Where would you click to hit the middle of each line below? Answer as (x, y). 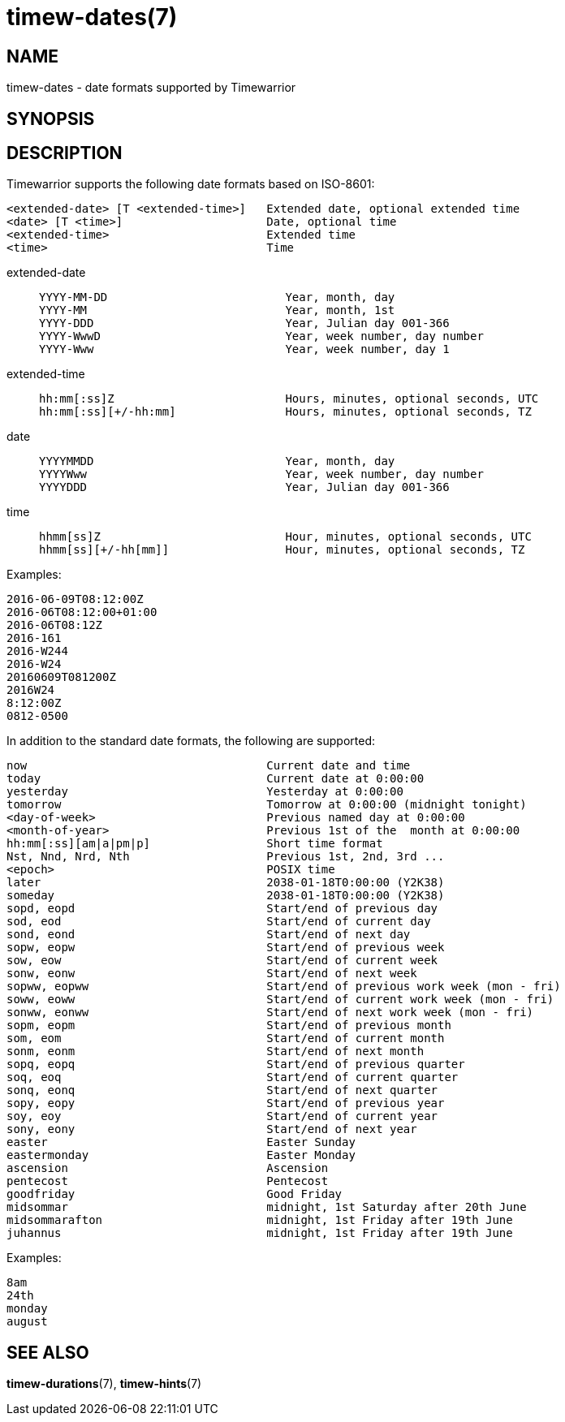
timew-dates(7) (92, 17)
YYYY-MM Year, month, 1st (217, 310)
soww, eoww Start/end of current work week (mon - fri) (280, 1000)
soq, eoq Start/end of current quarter (233, 1077)
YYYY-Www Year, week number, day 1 (244, 349)
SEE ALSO (48, 1352)
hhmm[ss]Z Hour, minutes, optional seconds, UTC (285, 537)
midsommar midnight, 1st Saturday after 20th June (267, 1207)
